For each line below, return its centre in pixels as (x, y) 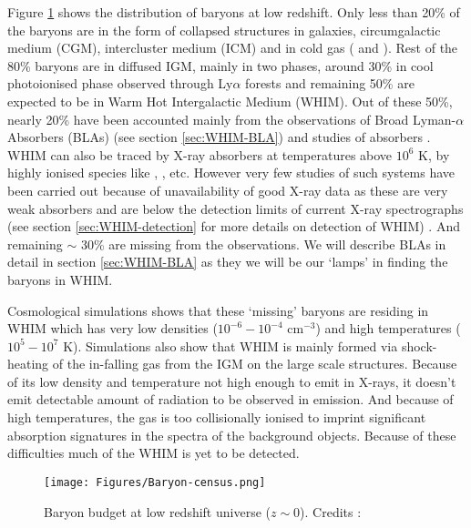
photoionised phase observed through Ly (120, 83)
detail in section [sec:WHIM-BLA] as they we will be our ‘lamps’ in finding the (228, 262)
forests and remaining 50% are (330, 83)
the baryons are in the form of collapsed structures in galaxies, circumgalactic (224, 30)
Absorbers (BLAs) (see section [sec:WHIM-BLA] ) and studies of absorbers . (219, 137)
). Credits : (331, 511)
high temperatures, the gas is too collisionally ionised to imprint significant (217, 417)
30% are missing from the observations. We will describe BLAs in (263, 244)
